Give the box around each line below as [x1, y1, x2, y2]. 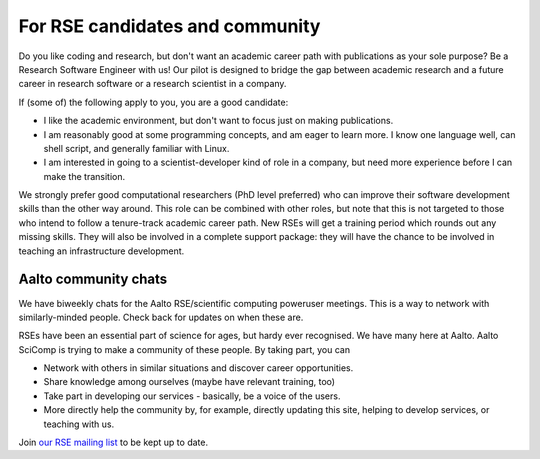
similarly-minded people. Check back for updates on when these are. [18, 311, 304, 323]
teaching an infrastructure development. [18, 245, 185, 257]
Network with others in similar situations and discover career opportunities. [43, 362, 354, 374]
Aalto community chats [18, 271, 168, 288]
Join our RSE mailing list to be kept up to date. [18, 436, 209, 449]
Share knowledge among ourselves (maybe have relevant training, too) [43, 376, 335, 388]
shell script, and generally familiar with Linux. [43, 142, 230, 154]
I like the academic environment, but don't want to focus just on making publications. [43, 115, 394, 127]
